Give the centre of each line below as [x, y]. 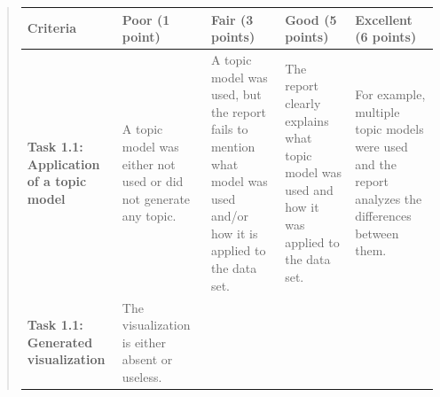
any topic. [149, 216]
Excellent [384, 19]
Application [63, 163]
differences [383, 216]
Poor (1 [146, 19]
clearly [303, 102]
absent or [147, 359]
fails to [229, 129]
